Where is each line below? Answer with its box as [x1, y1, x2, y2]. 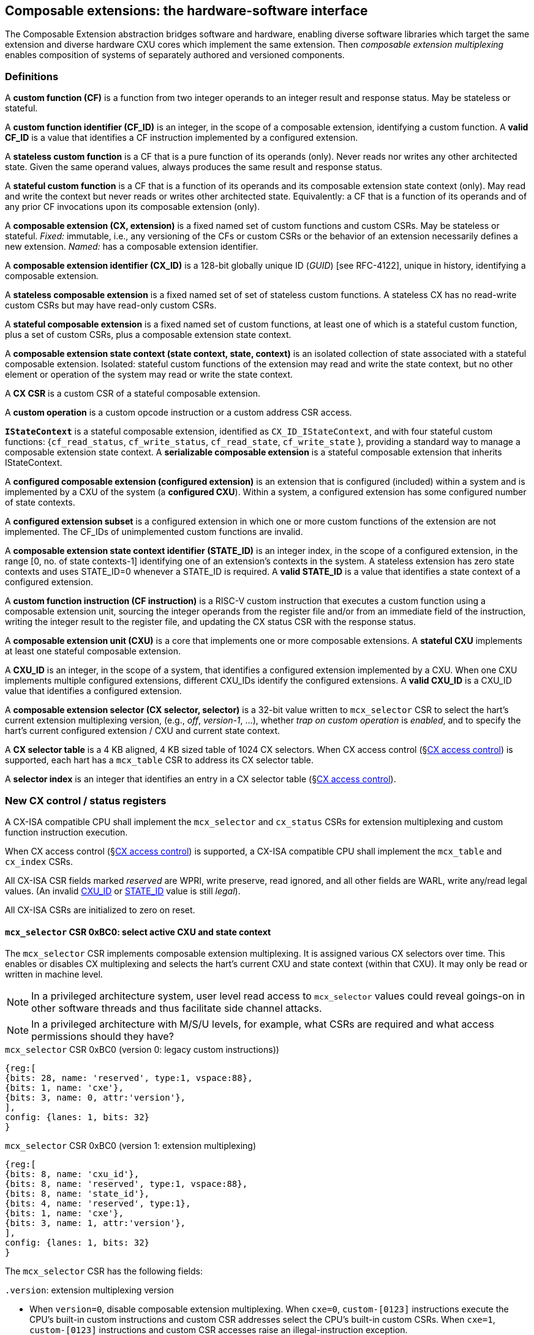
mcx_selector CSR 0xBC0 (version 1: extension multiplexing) [5, 1140, 257, 1151]
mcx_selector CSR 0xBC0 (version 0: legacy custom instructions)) [5, 1044, 279, 1055]
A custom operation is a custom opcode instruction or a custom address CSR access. [5, 407, 352, 418]
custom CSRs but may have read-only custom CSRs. [5, 300, 217, 311]
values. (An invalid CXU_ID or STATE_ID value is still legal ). [5, 885, 241, 896]
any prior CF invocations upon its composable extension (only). [5, 201, 260, 212]
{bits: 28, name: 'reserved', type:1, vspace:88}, [5, 1073, 253, 1083]
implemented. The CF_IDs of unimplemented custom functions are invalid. [5, 526, 303, 537]
